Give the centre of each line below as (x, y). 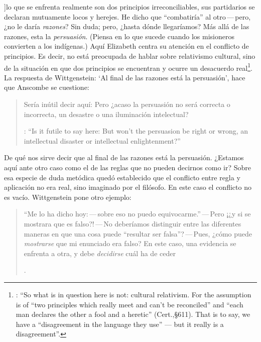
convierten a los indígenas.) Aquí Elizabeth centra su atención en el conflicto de (126, 46)
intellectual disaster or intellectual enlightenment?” (102, 140)
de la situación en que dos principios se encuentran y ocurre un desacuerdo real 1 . (128, 67)
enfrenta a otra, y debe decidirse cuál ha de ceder (100, 253)
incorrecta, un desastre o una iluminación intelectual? (106, 114)
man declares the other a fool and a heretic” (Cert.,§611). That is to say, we (133, 314)
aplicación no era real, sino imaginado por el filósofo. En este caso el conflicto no (128, 187)
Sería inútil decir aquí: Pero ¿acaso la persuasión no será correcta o (127, 104)
